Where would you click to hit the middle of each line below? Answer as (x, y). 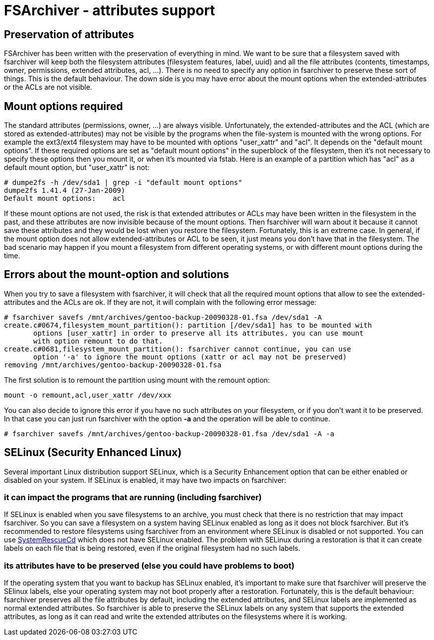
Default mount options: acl (65, 199)
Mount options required (63, 106)
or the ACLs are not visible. (48, 87)
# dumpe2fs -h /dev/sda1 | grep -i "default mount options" (123, 183)
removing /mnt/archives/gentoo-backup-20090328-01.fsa (113, 365)
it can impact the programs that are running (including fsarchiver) (133, 497)
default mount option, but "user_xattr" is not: (77, 168)
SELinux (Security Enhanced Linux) (93, 453)
